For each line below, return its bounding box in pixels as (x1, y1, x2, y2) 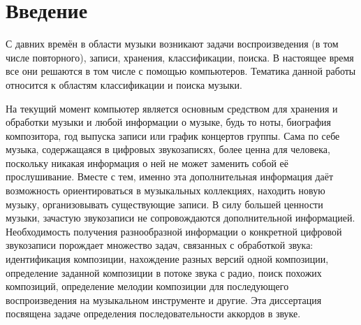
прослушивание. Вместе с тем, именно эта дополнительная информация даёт (6, 169, 334, 184)
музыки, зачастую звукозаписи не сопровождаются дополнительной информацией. (6, 210, 355, 225)
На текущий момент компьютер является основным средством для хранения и (6, 101, 338, 115)
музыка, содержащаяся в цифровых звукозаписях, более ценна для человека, (6, 142, 330, 157)
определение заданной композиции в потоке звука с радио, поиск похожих (6, 265, 322, 280)
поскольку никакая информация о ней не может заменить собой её (6, 155, 288, 170)
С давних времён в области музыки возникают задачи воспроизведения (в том (6, 36, 339, 51)
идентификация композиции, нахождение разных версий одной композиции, (6, 252, 329, 266)
